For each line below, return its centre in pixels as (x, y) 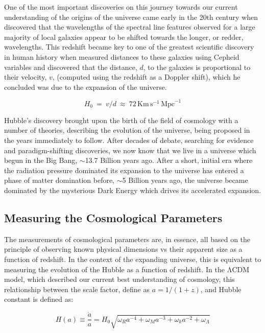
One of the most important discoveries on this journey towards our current (121, 7)
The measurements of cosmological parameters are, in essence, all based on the (127, 239)
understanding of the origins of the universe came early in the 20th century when (131, 17)
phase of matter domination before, (59, 180)
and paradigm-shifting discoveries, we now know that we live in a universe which (130, 150)
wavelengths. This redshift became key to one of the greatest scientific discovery (129, 47)
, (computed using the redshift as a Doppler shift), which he (146, 77)
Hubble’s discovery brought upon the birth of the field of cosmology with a (121, 120)
